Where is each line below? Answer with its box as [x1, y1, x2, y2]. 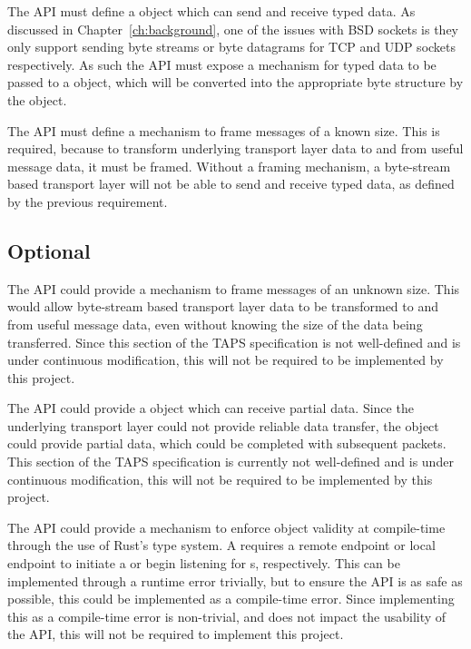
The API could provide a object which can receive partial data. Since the [7, 398, 414, 418]
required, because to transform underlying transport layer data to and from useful [7, 139, 464, 158]
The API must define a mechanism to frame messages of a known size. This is [7, 121, 440, 140]
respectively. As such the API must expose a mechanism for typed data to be [7, 54, 437, 74]
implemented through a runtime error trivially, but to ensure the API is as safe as [7, 571, 463, 590]
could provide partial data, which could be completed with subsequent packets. [7, 434, 446, 453]
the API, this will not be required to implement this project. [7, 624, 344, 644]
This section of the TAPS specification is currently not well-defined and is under [7, 452, 454, 471]
